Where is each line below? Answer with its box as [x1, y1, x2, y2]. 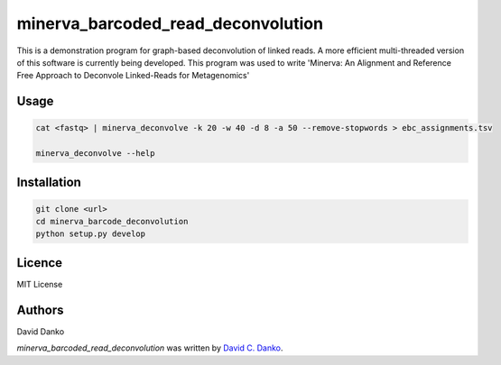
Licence [16, 255, 63, 270]
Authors [16, 302, 64, 317]
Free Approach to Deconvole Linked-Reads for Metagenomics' [16, 70, 250, 81]
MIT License [16, 278, 63, 289]
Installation [16, 174, 81, 189]
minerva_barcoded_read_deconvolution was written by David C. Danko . [16, 342, 283, 353]
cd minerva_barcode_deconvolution [35, 216, 189, 227]
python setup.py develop [35, 229, 146, 239]
